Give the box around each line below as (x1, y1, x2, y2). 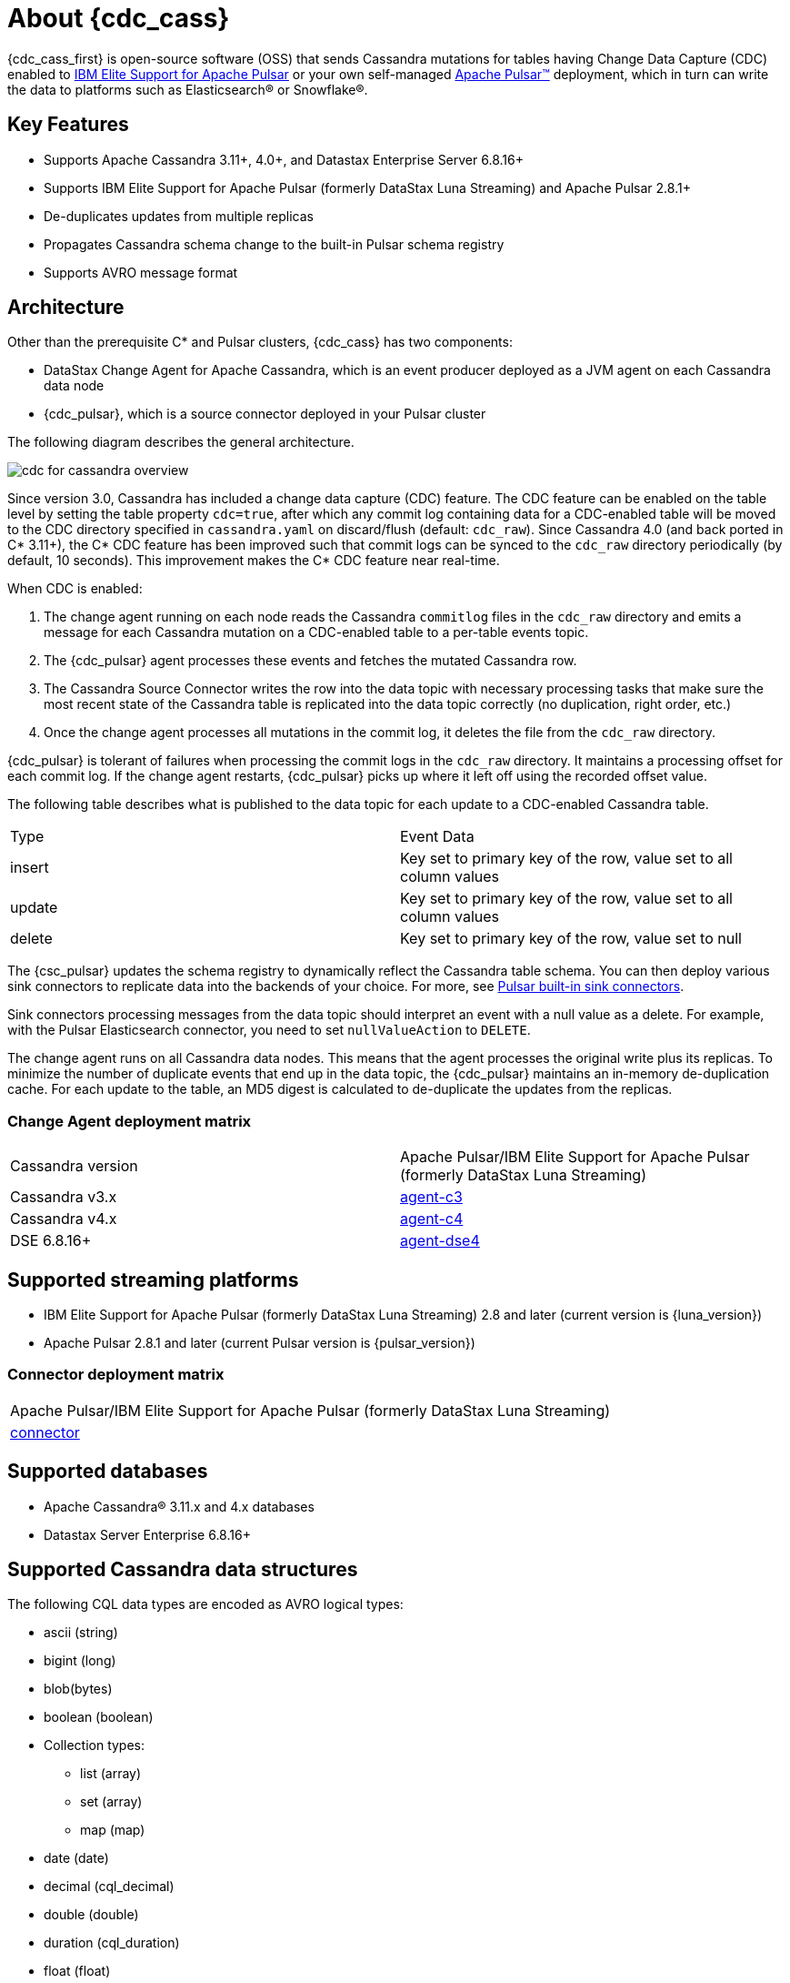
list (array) (80, 1765, 142, 1782)
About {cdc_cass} (7, 3, 230, 34)
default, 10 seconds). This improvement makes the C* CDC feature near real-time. (7, 552, 500, 569)
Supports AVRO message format (44, 264, 238, 280)
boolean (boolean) (44, 1709, 154, 1725)
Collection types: (44, 1737, 145, 1754)
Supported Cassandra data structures (7, 1558, 358, 1582)
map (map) (80, 1822, 145, 1838)
